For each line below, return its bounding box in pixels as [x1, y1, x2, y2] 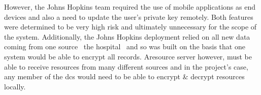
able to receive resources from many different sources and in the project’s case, [4, 61, 248, 72]
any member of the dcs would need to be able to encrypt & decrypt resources [4, 71, 245, 82]
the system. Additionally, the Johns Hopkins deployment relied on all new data [4, 31, 250, 42]
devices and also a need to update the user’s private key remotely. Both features [4, 11, 253, 22]
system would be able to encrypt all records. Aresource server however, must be [4, 51, 252, 61]
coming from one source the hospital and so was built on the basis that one [4, 41, 245, 52]
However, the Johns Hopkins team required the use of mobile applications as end [4, 2, 255, 12]
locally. [4, 81, 26, 91]
